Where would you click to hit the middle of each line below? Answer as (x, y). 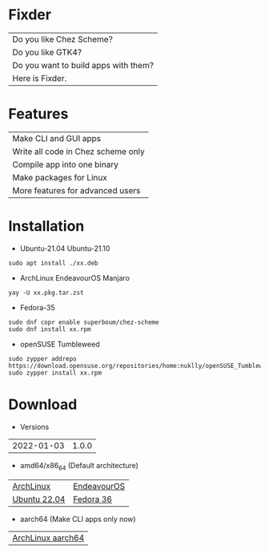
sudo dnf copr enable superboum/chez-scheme (84, 322)
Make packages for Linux (60, 177)
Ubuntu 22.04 (39, 499)
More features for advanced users (76, 190)
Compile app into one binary (65, 164)
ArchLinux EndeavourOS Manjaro (75, 277)
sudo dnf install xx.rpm (50, 329)
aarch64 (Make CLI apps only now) (78, 519)
